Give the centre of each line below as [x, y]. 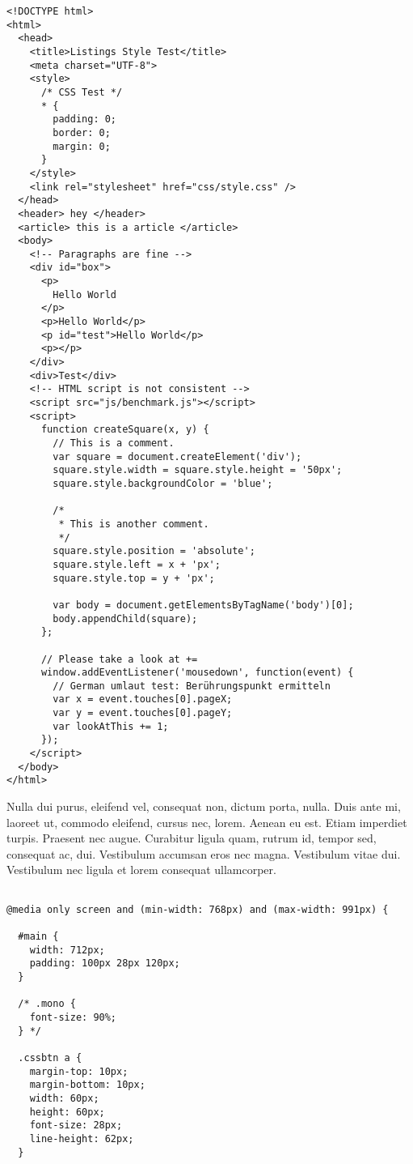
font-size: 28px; [76, 1126]
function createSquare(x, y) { [125, 430]
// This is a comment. [114, 443]
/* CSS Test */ [82, 92]
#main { [38, 936]
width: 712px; [67, 950]
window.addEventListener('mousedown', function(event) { [197, 673]
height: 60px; [67, 1112]
